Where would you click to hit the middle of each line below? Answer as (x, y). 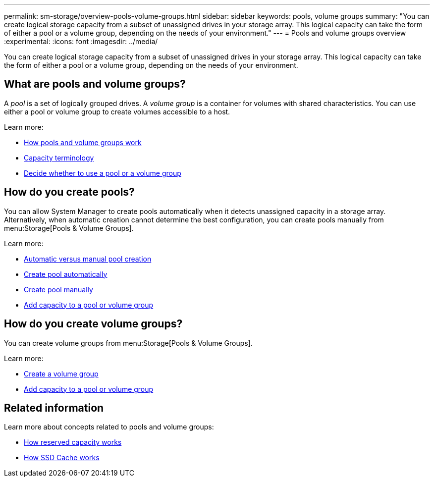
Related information (54, 408)
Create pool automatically (66, 274)
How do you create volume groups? (93, 324)
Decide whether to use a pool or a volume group (103, 173)
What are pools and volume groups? (95, 84)
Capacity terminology (59, 158)
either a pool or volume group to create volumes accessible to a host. (117, 111)
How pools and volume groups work (83, 142)
